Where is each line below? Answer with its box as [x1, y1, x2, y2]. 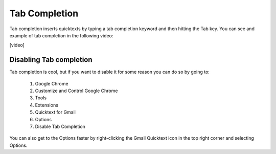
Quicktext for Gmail [35, 109, 76, 115]
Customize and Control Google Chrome [35, 87, 118, 94]
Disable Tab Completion [35, 123, 85, 129]
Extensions [35, 102, 59, 108]
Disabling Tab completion [9, 55, 93, 64]
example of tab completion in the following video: [9, 32, 113, 38]
